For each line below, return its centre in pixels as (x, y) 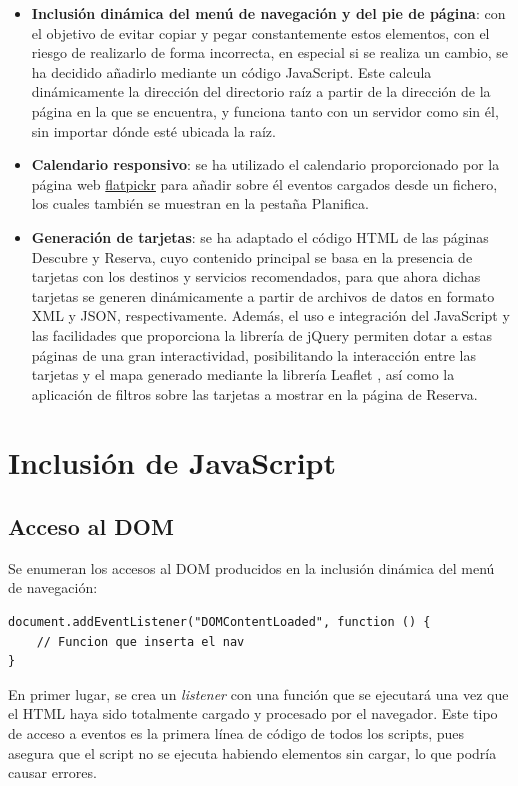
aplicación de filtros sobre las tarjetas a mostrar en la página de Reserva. (254, 393)
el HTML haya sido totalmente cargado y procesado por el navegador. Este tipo (253, 713)
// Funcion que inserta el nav (140, 641)
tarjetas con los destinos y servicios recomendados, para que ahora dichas (256, 276)
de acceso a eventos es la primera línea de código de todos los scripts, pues (236, 733)
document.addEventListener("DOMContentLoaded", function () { (219, 622)
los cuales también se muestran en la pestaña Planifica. (200, 203)
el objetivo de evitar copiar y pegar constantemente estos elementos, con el (260, 32)
